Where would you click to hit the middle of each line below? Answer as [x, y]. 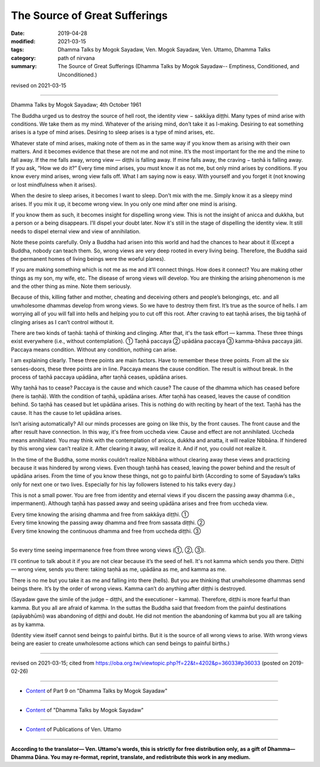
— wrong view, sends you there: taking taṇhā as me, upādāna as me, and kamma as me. [119, 570]
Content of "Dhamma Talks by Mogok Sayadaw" [85, 710]
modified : [23, 41]
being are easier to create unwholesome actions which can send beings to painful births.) [120, 644]
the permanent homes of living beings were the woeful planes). [88, 258]
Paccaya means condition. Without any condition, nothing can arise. [94, 349]
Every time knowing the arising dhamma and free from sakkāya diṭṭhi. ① [100, 514]
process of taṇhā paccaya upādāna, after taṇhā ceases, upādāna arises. [99, 377]
